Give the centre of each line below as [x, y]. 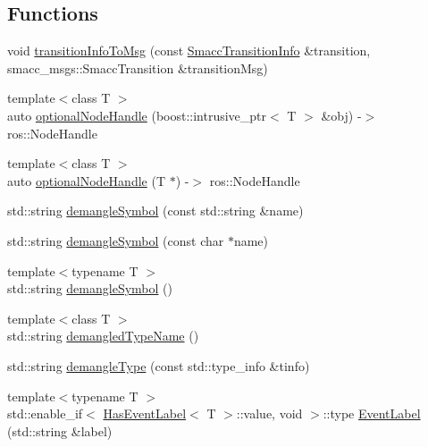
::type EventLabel [372, 413]
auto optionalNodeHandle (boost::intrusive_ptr [137, 115]
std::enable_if [45, 413]
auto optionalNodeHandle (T [86, 180]
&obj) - [341, 115]
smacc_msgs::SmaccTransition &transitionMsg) [138, 67]
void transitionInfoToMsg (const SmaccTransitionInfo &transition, [189, 51]
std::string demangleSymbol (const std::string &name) [155, 211]
